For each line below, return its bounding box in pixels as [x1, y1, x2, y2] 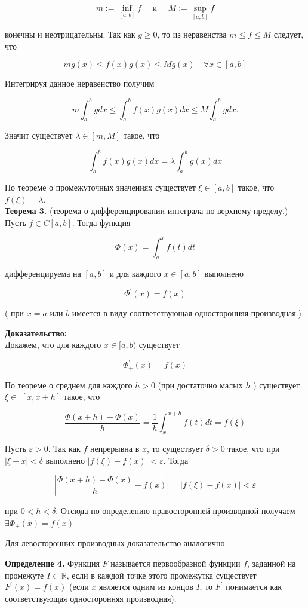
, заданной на [247, 557, 296, 569]
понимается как [226, 580, 282, 593]
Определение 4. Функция [5, 557, 100, 569]
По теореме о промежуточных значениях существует [5, 181, 196, 194]
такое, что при [227, 442, 280, 455]
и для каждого [109, 267, 161, 279]
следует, [273, 28, 304, 41]
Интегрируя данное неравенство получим [5, 77, 155, 90]
